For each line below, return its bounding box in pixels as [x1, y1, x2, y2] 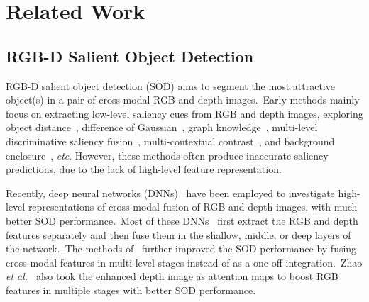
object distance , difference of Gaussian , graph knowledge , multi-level [6, 120, 318, 135]
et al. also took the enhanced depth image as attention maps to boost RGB [6, 269, 338, 284]
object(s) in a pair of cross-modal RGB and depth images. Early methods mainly [6, 92, 360, 107]
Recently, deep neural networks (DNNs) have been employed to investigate [6, 185, 335, 200]
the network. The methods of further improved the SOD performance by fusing [6, 241, 357, 256]
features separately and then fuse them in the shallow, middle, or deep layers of [6, 227, 351, 242]
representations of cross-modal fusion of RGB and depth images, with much [28, 199, 358, 214]
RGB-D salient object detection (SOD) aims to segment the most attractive [6, 78, 335, 93]
